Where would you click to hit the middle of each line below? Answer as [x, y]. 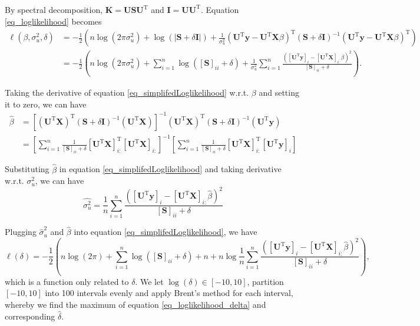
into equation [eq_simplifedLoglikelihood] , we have [166, 232]
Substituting [27, 169]
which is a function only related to [67, 281]
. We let [149, 281]
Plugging [21, 232]
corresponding [30, 316]
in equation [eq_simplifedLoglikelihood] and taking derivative [170, 169]
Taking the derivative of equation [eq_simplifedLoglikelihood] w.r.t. [127, 93]
